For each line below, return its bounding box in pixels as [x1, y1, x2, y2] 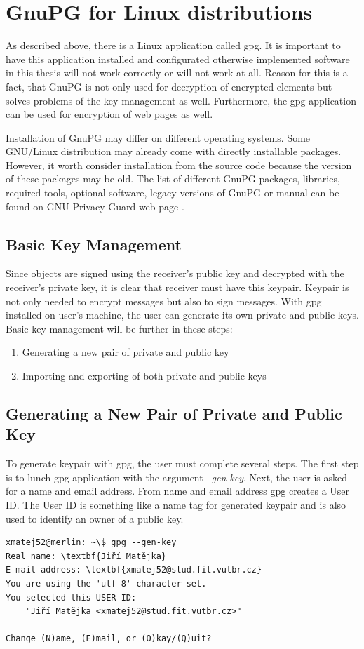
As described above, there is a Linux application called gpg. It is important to [6, 38, 341, 53]
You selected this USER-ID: [6, 592, 137, 603]
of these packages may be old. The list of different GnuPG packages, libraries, [6, 171, 340, 186]
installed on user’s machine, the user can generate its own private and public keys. [6, 307, 359, 322]
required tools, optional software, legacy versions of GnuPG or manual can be [6, 185, 339, 200]
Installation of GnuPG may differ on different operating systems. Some [6, 130, 311, 145]
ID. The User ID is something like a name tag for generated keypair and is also [6, 497, 346, 511]
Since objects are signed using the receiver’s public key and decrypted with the [6, 266, 344, 281]
